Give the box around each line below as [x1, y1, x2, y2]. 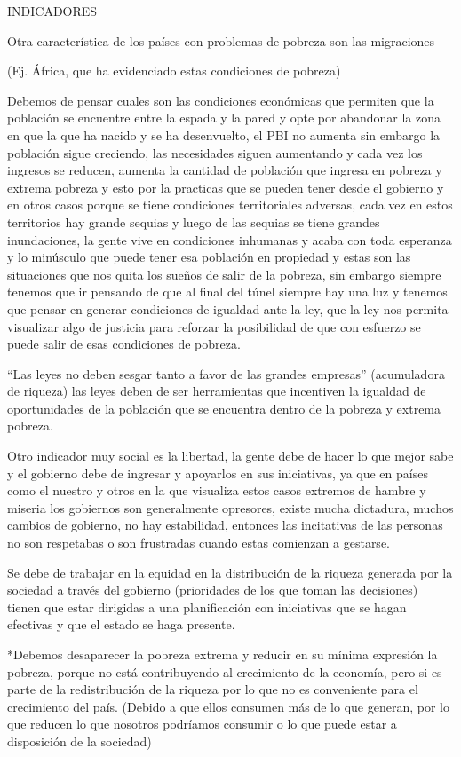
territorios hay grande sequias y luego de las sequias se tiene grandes [7, 212, 380, 231]
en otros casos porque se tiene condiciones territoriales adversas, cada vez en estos [7, 195, 453, 214]
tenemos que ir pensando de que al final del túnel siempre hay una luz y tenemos [7, 282, 448, 301]
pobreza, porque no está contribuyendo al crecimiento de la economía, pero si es [7, 662, 442, 681]
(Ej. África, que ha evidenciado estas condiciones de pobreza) [7, 61, 341, 80]
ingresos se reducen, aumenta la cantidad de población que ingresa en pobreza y [7, 161, 442, 179]
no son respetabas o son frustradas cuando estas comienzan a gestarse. [7, 533, 390, 552]
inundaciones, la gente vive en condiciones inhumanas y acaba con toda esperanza [7, 230, 452, 248]
